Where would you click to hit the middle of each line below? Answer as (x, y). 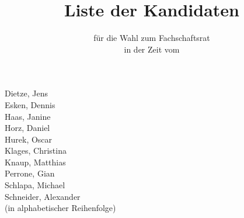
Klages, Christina (36, 150)
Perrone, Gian (30, 173)
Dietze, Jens (26, 93)
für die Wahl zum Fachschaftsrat (152, 38)
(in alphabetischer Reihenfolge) (60, 208)
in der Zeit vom (152, 49)
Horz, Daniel (27, 128)
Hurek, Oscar (29, 139)
